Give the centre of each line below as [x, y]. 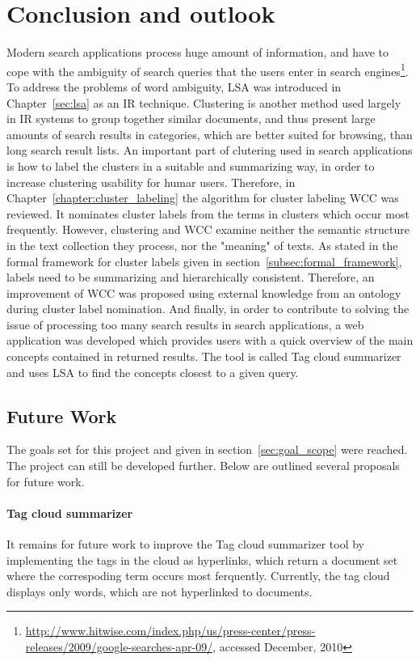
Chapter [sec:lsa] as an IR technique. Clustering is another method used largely [204, 102]
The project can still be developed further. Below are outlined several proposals [203, 466]
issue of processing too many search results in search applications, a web [185, 324]
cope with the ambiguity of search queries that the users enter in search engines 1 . [208, 70]
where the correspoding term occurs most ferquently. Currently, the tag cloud [198, 576]
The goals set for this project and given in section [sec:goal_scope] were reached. [207, 449]
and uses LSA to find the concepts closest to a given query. [153, 372]
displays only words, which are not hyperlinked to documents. [160, 591]
